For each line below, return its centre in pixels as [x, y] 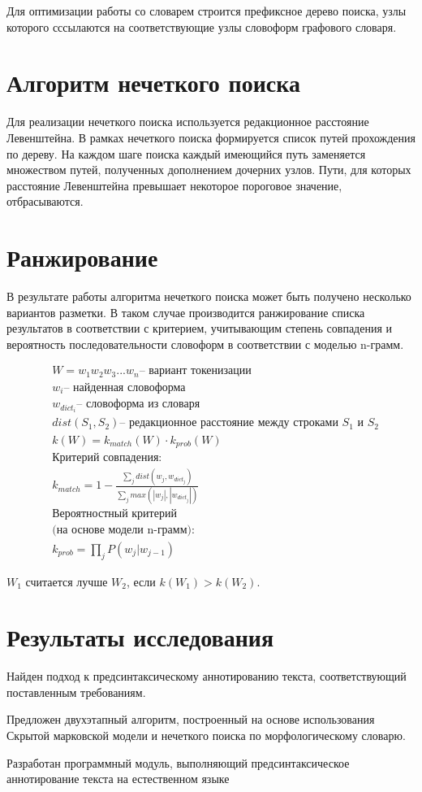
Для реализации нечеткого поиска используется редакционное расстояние [188, 122]
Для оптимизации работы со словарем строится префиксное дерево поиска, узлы [207, 11]
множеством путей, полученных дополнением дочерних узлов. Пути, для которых [209, 170]
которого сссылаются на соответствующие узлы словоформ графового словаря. [202, 26]
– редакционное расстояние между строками [229, 423]
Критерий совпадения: [107, 458]
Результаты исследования [140, 637]
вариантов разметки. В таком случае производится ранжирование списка [186, 312]
